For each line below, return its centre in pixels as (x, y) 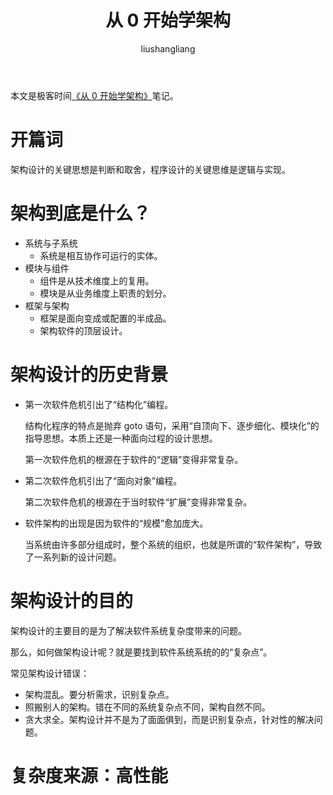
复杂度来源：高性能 (89, 775)
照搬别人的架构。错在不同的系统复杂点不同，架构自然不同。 (147, 707)
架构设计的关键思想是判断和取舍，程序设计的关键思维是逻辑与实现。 (150, 169)
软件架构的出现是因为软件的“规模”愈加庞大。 (116, 523)
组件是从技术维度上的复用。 (97, 280)
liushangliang (168, 48)
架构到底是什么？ (81, 213)
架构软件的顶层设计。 (83, 330)
